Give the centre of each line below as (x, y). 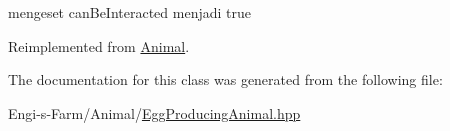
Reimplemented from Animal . (99, 45)
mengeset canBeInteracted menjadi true (129, 12)
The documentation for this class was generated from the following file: (225, 79)
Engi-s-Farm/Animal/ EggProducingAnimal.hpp (154, 112)
